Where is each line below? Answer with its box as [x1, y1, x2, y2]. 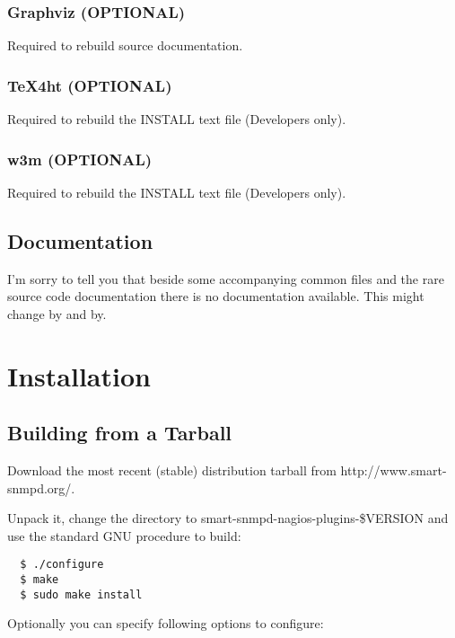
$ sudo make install [20, 588, 143, 601]
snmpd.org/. [7, 478, 75, 497]
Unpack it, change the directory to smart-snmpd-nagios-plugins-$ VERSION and [7, 509, 449, 527]
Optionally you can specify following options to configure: [7, 614, 324, 633]
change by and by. [7, 304, 107, 323]
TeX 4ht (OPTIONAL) [7, 74, 172, 96]
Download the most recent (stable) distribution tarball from [7, 461, 337, 479]
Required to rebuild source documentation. [7, 36, 243, 55]
